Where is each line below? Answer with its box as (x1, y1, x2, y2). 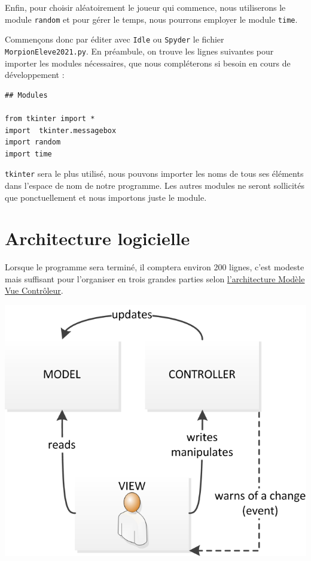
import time (5, 149, 52, 158)
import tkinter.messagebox (5, 126, 117, 135)
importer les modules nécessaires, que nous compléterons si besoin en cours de (5, 56, 291, 69)
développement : (5, 68, 65, 81)
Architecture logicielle (5, 226, 190, 251)
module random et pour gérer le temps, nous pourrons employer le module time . (5, 13, 298, 25)
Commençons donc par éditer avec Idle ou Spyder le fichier (5, 33, 224, 46)
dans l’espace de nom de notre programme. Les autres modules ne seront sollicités (5, 179, 305, 191)
